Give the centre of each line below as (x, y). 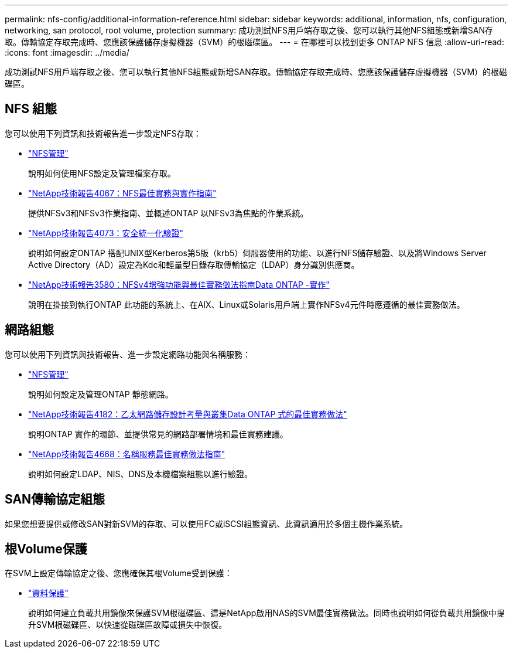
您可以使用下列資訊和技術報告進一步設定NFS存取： (103, 133)
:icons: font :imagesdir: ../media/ (67, 52)
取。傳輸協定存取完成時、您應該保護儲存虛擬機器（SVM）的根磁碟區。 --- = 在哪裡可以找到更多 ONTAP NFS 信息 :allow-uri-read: (254, 42)
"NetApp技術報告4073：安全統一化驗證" (106, 233)
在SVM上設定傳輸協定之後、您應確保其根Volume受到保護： (119, 573)
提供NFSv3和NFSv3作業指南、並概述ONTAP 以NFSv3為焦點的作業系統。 (168, 213)
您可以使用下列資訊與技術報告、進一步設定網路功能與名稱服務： (128, 354)
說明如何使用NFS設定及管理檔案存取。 (102, 173)
